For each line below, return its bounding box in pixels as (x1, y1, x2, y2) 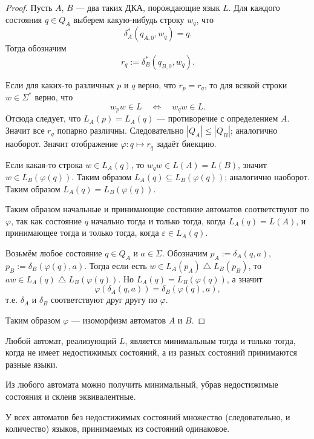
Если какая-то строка (5, 158, 83, 171)
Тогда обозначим (5, 42, 67, 54)
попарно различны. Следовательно (57, 124, 184, 137)
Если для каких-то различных (5, 78, 114, 91)
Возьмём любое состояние (5, 246, 102, 259)
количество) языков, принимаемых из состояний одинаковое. (5, 422, 230, 435)
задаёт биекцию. (156, 137, 217, 150)
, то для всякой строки (204, 78, 287, 91)
